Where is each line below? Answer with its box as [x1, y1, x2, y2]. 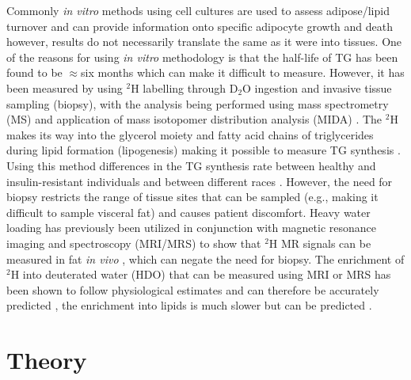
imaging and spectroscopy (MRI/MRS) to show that [6, 234, 261, 251]
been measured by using [6, 79, 123, 96]
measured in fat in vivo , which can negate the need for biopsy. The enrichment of [6, 250, 405, 267]
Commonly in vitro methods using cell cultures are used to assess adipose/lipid [6, 2, 390, 18]
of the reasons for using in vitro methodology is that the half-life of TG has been [6, 48, 398, 65]
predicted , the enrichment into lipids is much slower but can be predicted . [6, 297, 372, 313]
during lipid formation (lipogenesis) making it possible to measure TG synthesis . [6, 142, 401, 158]
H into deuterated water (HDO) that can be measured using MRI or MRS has [10, 266, 391, 283]
